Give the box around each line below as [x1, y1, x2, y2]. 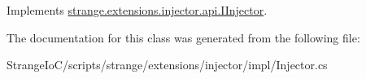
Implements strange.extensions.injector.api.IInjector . [7, 2, 268, 18]
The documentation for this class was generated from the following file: [7, 29, 360, 46]
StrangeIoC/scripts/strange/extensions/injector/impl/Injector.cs [7, 56, 328, 73]
